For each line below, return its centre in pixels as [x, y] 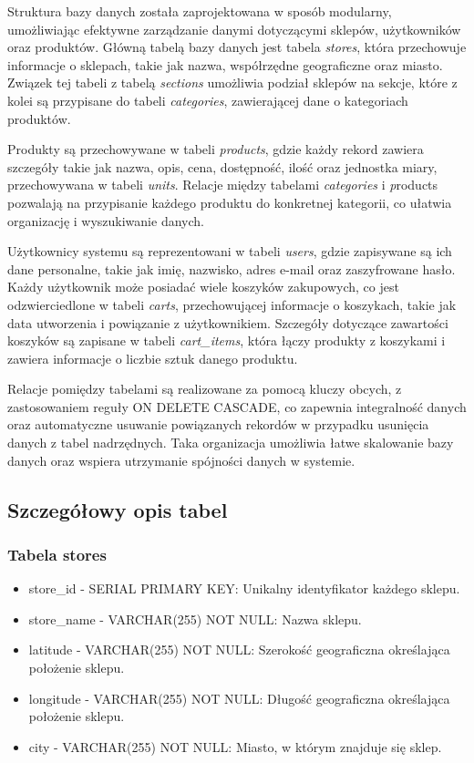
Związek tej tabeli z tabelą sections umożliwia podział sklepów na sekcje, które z [232, 82]
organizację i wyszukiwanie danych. [106, 220]
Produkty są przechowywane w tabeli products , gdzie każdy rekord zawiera [216, 149]
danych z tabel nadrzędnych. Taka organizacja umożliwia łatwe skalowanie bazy [231, 443]
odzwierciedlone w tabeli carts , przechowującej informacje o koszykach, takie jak [232, 304]
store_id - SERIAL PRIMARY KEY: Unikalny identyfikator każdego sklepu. [244, 588]
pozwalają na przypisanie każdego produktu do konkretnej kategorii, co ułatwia [230, 202]
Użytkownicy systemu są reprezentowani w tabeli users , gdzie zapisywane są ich [230, 251]
